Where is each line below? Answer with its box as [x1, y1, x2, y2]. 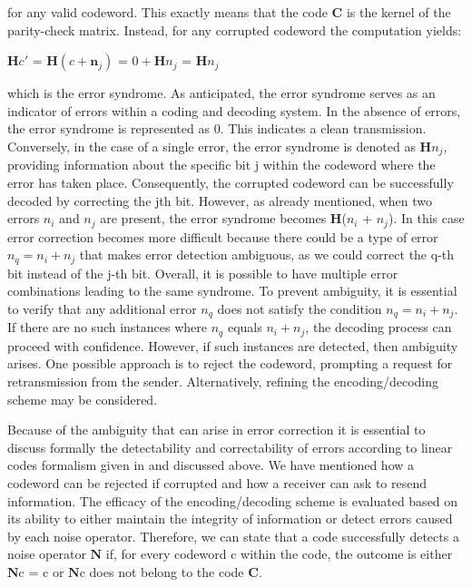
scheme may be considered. [7, 389, 158, 408]
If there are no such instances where [7, 318, 208, 337]
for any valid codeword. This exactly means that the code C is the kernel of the [7, 3, 451, 21]
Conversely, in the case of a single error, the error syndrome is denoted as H [7, 136, 432, 155]
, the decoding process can [305, 318, 452, 337]
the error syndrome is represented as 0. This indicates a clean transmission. [7, 119, 427, 138]
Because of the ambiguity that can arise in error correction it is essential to [7, 420, 426, 439]
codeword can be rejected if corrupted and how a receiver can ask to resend [7, 473, 427, 492]
